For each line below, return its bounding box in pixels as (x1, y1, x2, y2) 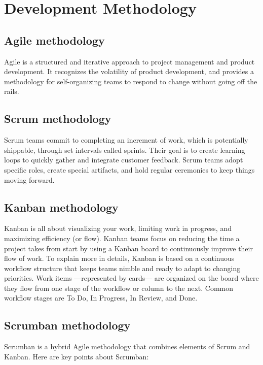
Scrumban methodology (4, 317, 131, 333)
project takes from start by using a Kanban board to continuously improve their (4, 243, 253, 253)
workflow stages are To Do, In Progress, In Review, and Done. (4, 292, 198, 303)
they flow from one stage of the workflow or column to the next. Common (4, 282, 234, 293)
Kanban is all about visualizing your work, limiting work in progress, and (4, 223, 232, 234)
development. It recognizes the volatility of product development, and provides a (4, 66, 254, 77)
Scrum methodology (4, 111, 111, 126)
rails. (4, 86, 19, 96)
